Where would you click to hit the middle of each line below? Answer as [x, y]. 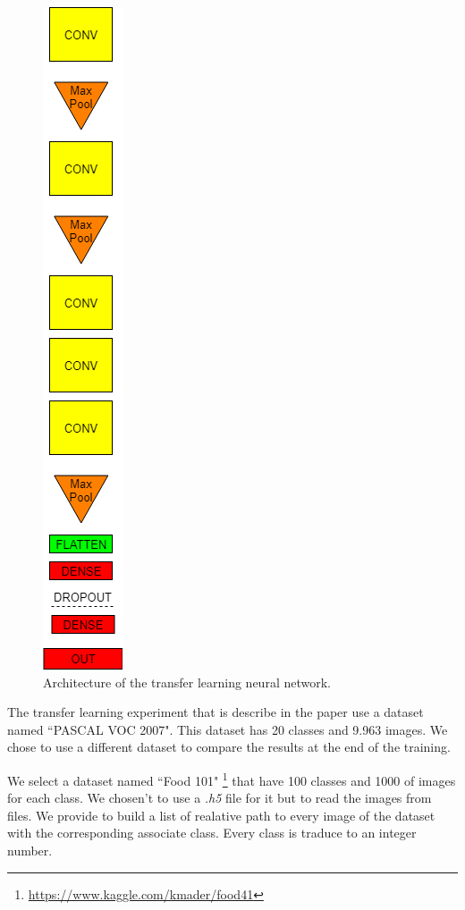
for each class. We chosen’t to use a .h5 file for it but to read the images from [220, 798]
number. [30, 850]
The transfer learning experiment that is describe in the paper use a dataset [216, 712]
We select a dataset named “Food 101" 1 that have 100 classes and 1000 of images [232, 779]
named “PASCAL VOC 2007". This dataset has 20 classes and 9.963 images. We [228, 729]
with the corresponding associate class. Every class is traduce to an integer [212, 833]
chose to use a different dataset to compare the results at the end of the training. [229, 747]
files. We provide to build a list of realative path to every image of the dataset [221, 815]
